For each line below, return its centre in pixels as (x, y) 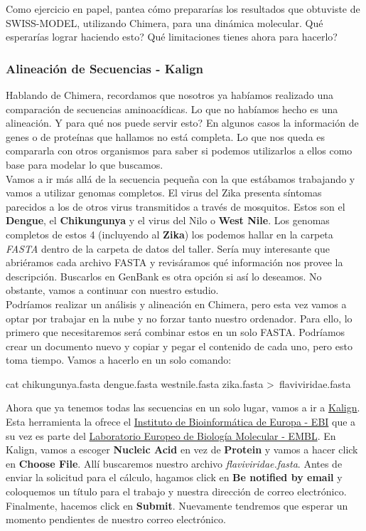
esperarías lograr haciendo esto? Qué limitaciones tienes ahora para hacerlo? (172, 37)
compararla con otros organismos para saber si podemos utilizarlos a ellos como (179, 151)
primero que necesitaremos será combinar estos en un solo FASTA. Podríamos (176, 332)
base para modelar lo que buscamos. (85, 164)
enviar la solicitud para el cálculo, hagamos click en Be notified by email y (174, 477)
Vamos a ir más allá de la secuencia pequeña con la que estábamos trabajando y (181, 178)
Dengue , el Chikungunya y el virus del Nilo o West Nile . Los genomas (168, 220)
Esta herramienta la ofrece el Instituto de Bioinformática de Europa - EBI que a (181, 422)
